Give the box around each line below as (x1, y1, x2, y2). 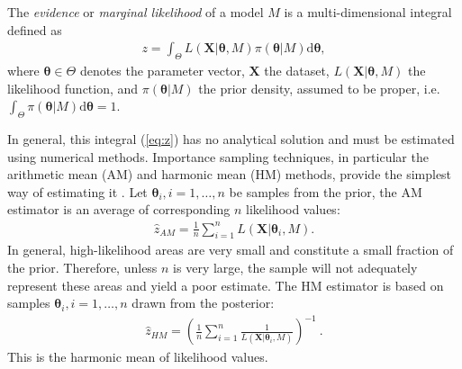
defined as (7, 20, 62, 39)
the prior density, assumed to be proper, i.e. (198, 78, 440, 97)
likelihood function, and (7, 78, 139, 97)
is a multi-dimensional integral (284, 3, 452, 21)
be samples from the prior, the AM (229, 182, 422, 201)
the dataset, (264, 61, 330, 80)
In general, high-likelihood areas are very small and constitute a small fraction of (7, 240, 454, 259)
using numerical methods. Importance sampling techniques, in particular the (7, 147, 429, 166)
